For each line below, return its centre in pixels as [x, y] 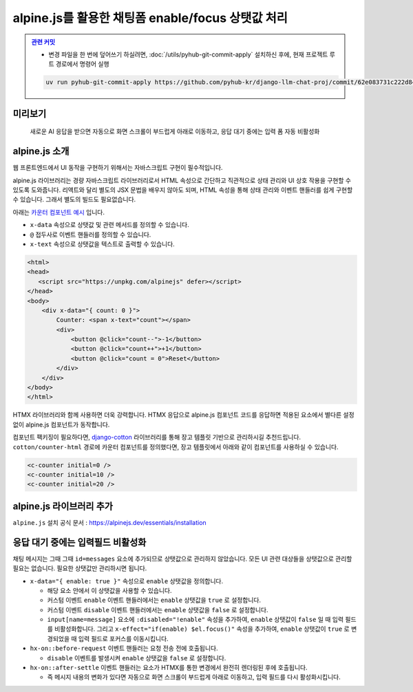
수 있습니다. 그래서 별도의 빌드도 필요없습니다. [74, 199]
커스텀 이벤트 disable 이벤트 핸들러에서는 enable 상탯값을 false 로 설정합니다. [158, 609]
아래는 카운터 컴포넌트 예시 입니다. [59, 212]
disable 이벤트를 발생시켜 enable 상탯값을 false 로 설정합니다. [137, 658]
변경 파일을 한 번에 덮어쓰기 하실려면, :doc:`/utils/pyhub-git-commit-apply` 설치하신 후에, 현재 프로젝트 [188, 54]
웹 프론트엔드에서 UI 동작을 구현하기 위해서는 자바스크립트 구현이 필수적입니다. [118, 168]
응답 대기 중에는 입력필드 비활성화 [80, 542]
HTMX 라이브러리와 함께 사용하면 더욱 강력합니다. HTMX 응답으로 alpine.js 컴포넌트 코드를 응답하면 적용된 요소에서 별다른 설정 [183, 415]
